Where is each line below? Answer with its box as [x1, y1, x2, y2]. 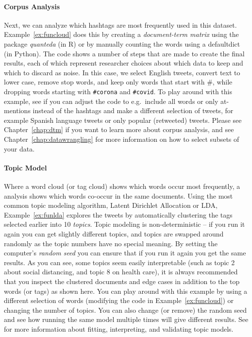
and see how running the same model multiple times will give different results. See [4, 314, 249, 324]
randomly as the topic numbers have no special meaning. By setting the [4, 238, 218, 248]
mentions [4, 105, 31, 116]
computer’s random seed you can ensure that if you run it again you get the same [4, 248, 246, 258]
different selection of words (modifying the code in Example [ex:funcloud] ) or [4, 295, 234, 305]
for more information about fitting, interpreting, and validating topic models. [4, 323, 234, 334]
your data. [4, 143, 35, 153]
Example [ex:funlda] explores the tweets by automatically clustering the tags [4, 209, 233, 219]
